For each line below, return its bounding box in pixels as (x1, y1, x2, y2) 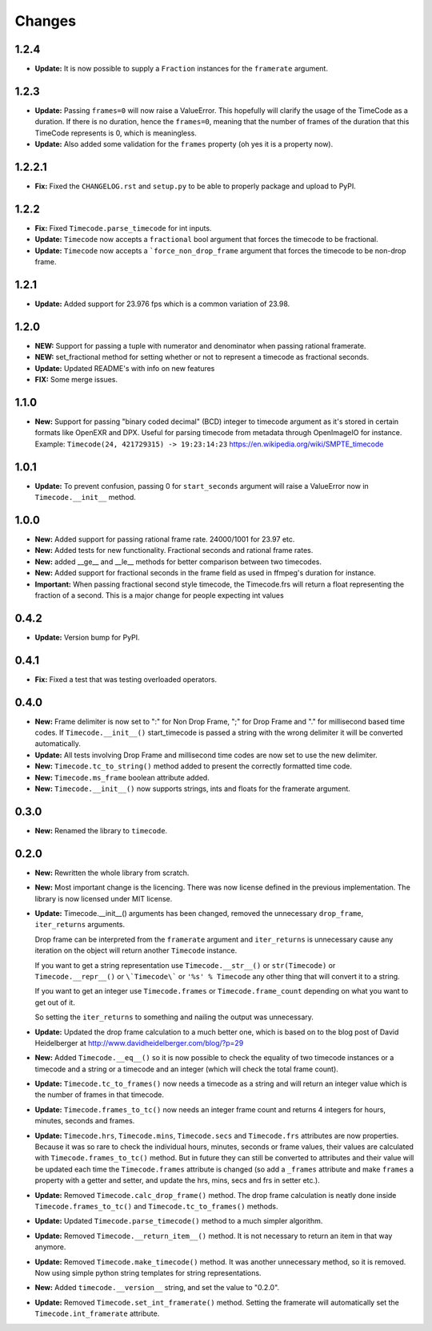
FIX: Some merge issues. (34, 375, 118, 385)
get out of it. (34, 998, 75, 1007)
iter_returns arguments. (34, 920, 126, 930)
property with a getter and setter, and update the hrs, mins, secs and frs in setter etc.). (34, 1176, 320, 1185)
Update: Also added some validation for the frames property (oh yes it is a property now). (34, 139, 334, 149)
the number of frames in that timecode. (34, 1090, 164, 1099)
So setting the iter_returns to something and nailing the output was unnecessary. (34, 1012, 314, 1022)
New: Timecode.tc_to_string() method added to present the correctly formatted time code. (34, 761, 352, 771)
